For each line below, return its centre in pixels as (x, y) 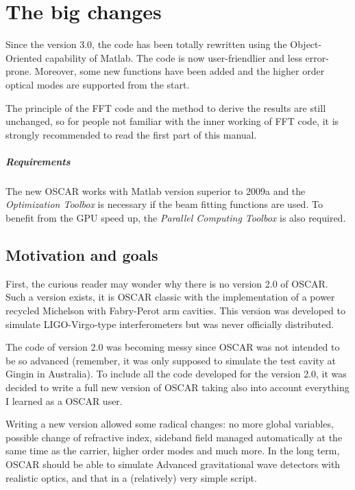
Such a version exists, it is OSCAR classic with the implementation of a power (170, 297)
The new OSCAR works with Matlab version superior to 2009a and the (156, 190)
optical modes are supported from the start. (98, 84)
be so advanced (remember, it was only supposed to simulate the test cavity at (171, 360)
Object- (306, 44)
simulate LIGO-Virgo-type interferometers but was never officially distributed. (170, 324)
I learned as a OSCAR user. (64, 400)
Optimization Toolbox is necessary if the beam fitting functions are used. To (164, 204)
